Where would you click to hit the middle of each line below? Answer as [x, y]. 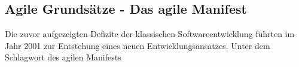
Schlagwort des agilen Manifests [63, 57]
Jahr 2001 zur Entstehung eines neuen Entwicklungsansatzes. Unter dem [138, 45]
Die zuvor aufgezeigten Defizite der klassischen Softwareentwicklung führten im [150, 34]
